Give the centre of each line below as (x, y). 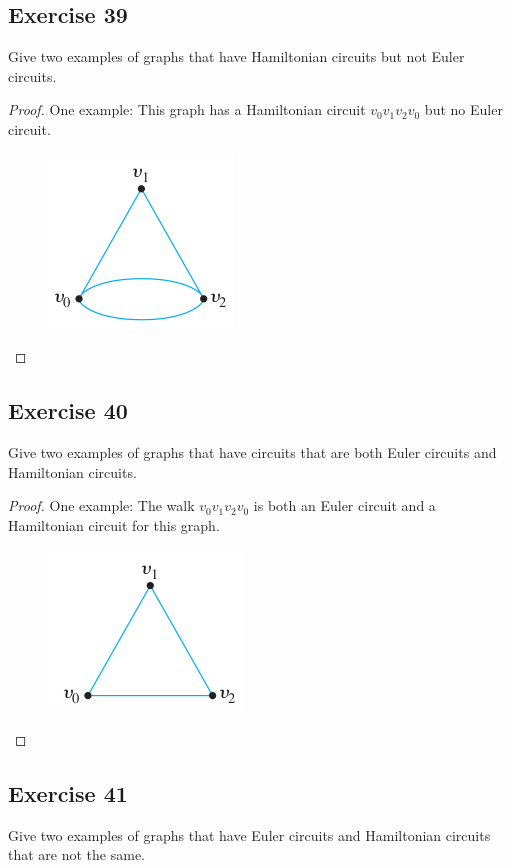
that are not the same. (76, 854)
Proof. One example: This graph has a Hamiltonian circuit (187, 109)
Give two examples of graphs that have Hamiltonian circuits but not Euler (236, 56)
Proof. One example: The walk (101, 505)
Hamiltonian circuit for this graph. (114, 524)
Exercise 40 (68, 410)
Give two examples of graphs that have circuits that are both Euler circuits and (252, 451)
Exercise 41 (68, 792)
